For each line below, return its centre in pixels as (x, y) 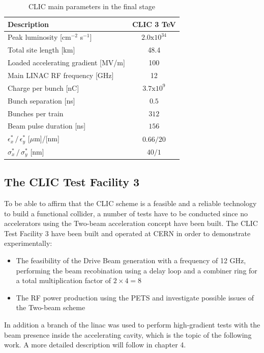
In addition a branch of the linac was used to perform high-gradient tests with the (132, 324)
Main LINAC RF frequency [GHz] (61, 75)
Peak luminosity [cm (39, 37)
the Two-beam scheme (51, 307)
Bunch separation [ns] (41, 100)
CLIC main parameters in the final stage (92, 6)
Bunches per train (36, 113)
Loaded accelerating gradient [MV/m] (66, 62)
